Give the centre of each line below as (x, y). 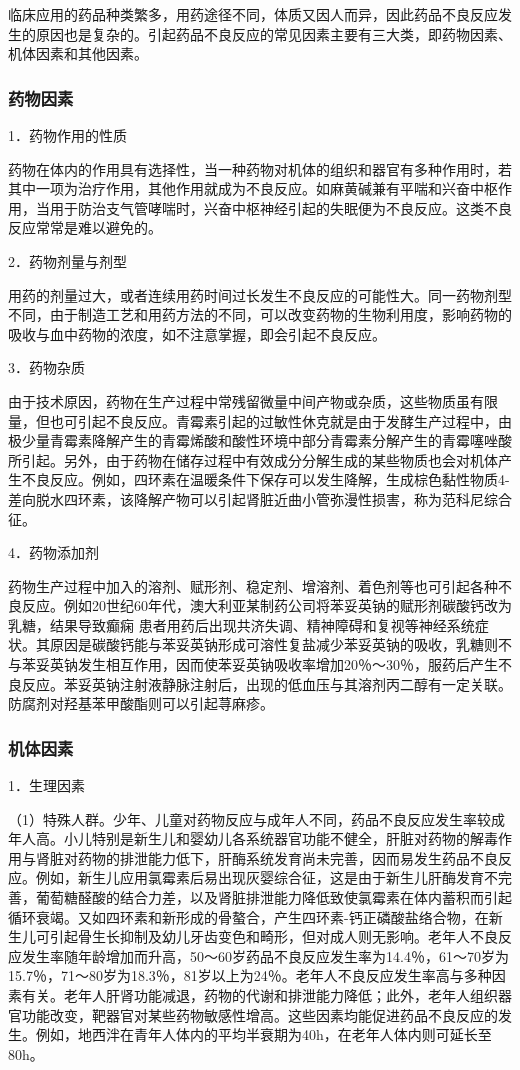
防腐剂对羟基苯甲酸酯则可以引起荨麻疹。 (141, 703)
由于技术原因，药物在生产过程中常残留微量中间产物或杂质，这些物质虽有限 (253, 400)
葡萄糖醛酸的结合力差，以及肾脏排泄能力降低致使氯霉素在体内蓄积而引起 (273, 897)
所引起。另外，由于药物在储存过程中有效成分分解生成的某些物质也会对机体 (253, 459)
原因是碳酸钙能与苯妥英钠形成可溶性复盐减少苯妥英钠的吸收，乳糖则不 (280, 644)
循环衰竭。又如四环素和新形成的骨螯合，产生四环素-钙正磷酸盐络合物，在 (248, 916)
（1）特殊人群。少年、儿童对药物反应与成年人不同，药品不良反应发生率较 (249, 818)
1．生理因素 (46, 785)
